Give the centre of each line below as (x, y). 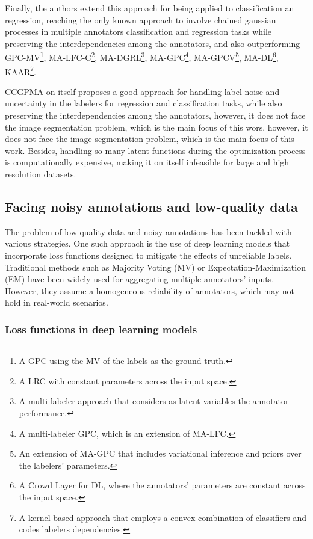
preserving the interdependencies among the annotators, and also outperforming (153, 43)
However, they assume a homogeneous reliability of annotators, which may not (150, 290)
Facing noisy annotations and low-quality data (151, 207)
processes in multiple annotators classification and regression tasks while (138, 32)
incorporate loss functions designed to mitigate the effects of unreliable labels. (148, 255)
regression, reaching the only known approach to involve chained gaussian (141, 20)
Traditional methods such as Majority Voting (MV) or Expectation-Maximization (155, 267)
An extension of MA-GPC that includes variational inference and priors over (160, 453)
